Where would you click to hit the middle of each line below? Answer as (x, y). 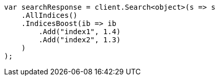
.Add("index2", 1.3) (80, 40)
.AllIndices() (49, 15)
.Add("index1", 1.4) (80, 32)
